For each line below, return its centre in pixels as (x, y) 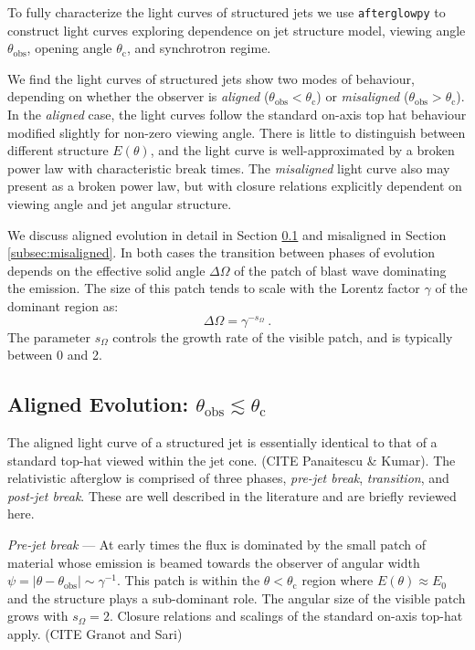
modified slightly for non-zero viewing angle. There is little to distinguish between (237, 132)
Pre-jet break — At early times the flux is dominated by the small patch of (217, 544)
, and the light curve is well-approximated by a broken (302, 150)
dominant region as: (63, 305)
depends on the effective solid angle (106, 270)
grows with (38, 616)
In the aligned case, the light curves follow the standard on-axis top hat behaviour (237, 115)
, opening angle (69, 48)
